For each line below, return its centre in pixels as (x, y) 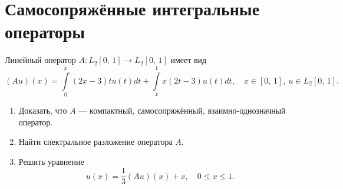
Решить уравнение (51, 161)
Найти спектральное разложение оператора (95, 142)
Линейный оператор (40, 60)
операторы (45, 31)
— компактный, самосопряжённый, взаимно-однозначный (182, 110)
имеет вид (189, 60)
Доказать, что (43, 110)
